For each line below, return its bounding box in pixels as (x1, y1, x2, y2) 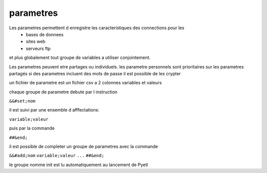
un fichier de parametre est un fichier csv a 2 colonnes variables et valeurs (9, 80, 162, 86)
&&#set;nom (9, 98, 36, 104)
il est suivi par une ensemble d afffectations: (9, 107, 99, 113)
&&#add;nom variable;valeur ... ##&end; (9, 153, 104, 159)
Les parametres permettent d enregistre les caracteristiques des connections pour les (9, 25, 185, 31)
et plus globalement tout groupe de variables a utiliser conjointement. (9, 55, 151, 60)
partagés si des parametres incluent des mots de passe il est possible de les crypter (9, 70, 181, 76)
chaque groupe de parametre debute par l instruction (9, 89, 118, 95)
